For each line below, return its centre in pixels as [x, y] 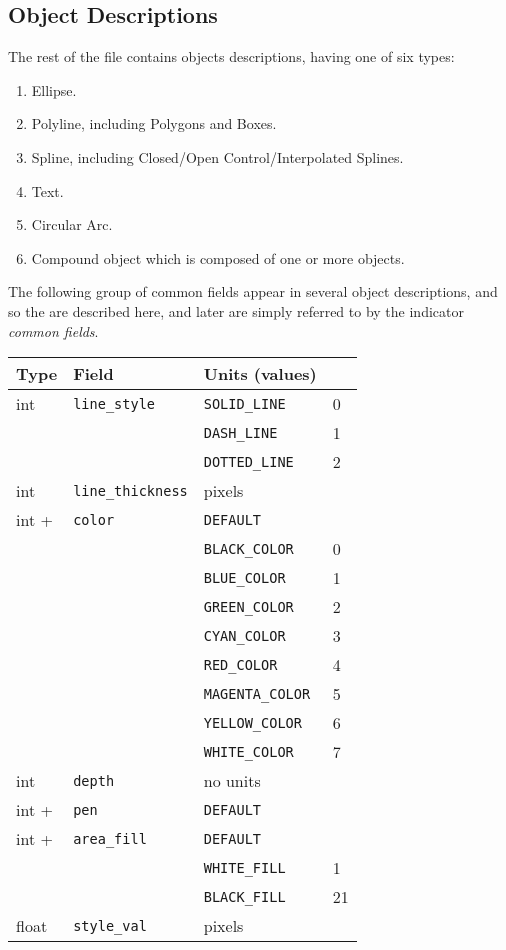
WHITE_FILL [244, 867]
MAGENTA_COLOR [257, 693]
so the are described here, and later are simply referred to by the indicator [236, 310]
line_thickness [130, 490]
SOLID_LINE [244, 403]
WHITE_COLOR [248, 751]
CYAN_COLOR [244, 635]
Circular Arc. [72, 224]
